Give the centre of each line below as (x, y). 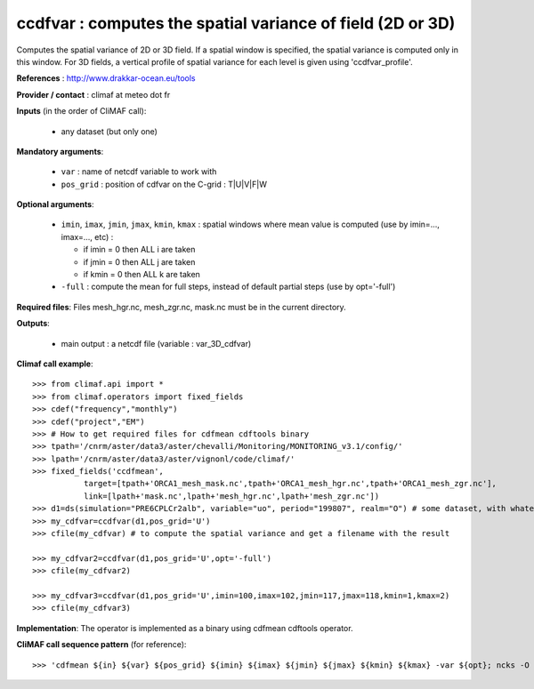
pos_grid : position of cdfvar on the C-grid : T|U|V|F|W (164, 184)
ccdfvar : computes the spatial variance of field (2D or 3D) (236, 23)
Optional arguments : (55, 204)
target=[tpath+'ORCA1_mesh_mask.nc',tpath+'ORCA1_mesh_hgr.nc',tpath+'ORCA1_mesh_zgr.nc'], (290, 484)
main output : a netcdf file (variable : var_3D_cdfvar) (156, 343)
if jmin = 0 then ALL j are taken (139, 261)
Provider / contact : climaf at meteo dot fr (93, 94)
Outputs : (33, 324)
